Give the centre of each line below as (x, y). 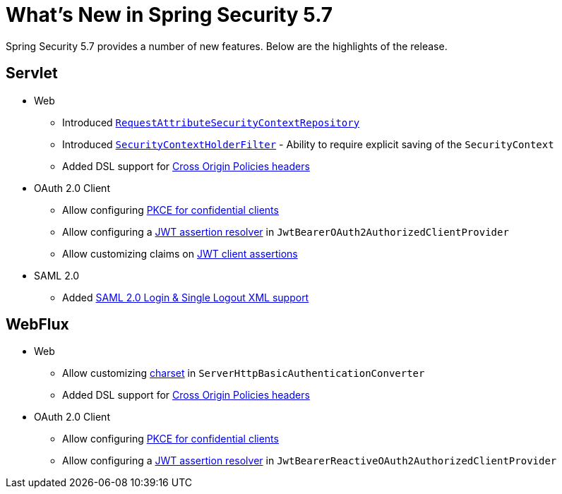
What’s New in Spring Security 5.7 (169, 15)
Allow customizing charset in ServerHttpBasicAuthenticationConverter (244, 373)
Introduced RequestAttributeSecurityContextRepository (211, 122)
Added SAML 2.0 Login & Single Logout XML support (186, 297)
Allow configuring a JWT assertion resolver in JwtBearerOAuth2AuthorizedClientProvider (286, 231)
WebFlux (37, 325)
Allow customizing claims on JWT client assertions (180, 253)
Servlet (32, 73)
